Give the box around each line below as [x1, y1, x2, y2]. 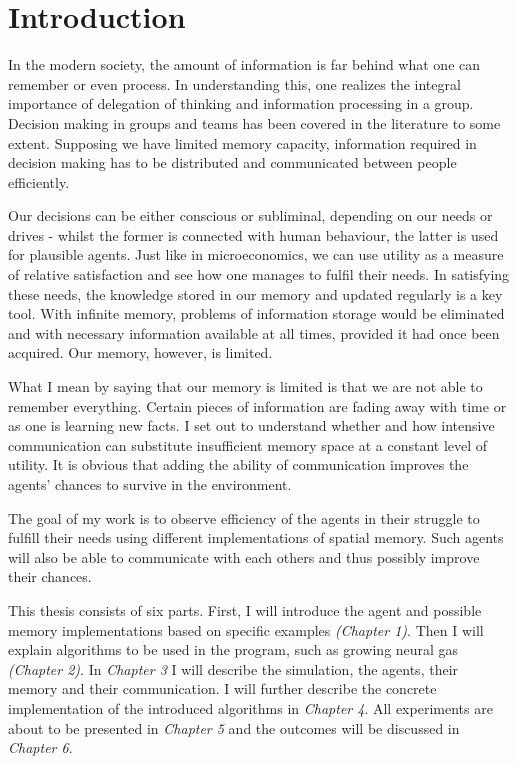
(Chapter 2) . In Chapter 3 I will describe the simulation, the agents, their [8, 658, 459, 679]
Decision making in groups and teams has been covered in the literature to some [8, 112, 501, 133]
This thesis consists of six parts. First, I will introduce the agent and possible [8, 599, 482, 620]
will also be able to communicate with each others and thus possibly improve [8, 546, 480, 567]
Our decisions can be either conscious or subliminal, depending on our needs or [8, 205, 493, 226]
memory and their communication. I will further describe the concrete [8, 678, 437, 699]
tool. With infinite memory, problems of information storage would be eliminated [8, 303, 505, 324]
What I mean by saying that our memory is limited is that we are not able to [8, 376, 483, 397]
